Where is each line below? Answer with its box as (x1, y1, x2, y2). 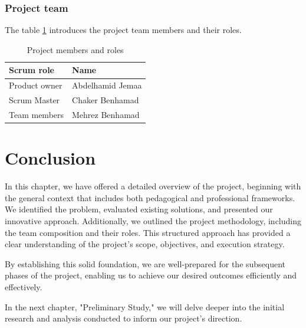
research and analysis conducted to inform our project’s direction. (5, 312, 242, 324)
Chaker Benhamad (72, 94, 139, 106)
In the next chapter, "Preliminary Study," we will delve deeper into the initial (5, 300, 285, 313)
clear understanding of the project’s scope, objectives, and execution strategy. (5, 238, 285, 250)
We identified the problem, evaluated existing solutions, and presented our (5, 203, 273, 215)
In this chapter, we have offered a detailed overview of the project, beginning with (5, 180, 301, 192)
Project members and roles (27, 43, 124, 55)
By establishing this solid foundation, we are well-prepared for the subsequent (5, 257, 286, 270)
